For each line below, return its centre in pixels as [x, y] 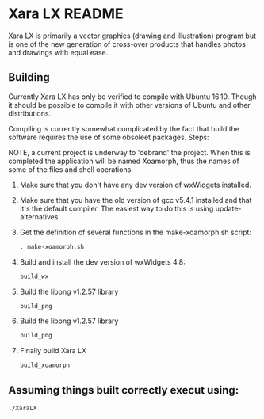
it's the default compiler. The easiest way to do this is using [117, 208]
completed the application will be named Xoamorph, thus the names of [124, 161]
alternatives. [40, 217]
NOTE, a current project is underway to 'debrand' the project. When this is [130, 152]
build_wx [34, 276]
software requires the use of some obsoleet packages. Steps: [109, 137]
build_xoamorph [45, 365]
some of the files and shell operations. [71, 169]
